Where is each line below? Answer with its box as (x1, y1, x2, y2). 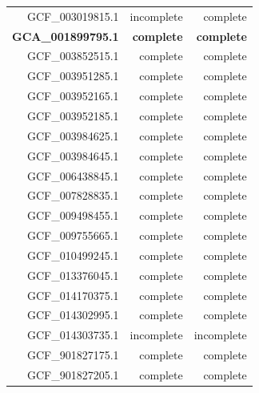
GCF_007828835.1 (26, 187, 119, 204)
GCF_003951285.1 (26, 67, 119, 84)
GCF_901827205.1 (26, 366, 119, 383)
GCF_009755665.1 (26, 227, 119, 244)
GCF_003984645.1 (26, 147, 119, 164)
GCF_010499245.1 (26, 246, 119, 263)
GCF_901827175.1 (26, 346, 119, 363)
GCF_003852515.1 (26, 47, 119, 64)
